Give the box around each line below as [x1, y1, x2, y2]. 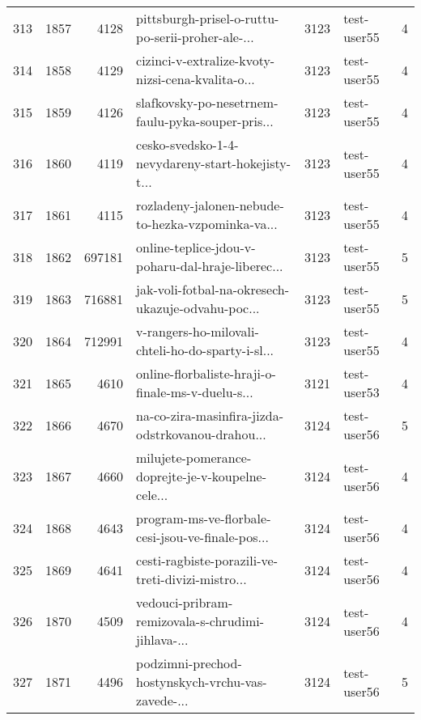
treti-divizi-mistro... [136, 570, 247, 588]
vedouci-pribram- [136, 593, 233, 612]
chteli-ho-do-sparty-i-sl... [136, 341, 274, 359]
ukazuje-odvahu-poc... [136, 299, 260, 317]
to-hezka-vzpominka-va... [136, 214, 278, 233]
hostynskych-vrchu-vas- [136, 672, 267, 691]
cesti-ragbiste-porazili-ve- [136, 551, 278, 570]
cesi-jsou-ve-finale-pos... [136, 527, 269, 546]
